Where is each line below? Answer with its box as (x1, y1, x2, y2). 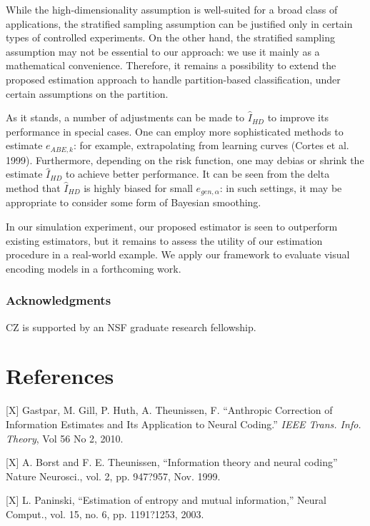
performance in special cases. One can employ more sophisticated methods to (6, 123, 344, 138)
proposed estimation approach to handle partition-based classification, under (6, 71, 341, 86)
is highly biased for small (84, 180, 193, 195)
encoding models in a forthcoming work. (6, 261, 181, 275)
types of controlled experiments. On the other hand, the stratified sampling (6, 30, 335, 45)
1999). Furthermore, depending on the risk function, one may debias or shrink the (6, 152, 364, 167)
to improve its (267, 110, 329, 125)
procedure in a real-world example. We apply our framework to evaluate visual (6, 247, 350, 262)
